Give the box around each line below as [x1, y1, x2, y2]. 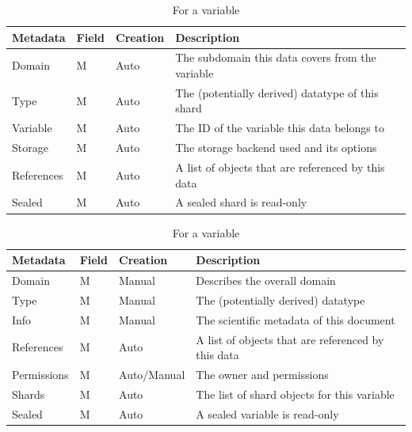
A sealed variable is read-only [196, 405, 339, 422]
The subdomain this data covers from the [175, 49, 376, 66]
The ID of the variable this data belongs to [175, 119, 384, 136]
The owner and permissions [196, 366, 329, 382]
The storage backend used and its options [175, 139, 377, 156]
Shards [12, 385, 45, 402]
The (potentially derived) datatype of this [175, 84, 379, 100]
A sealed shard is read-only [175, 194, 307, 210]
